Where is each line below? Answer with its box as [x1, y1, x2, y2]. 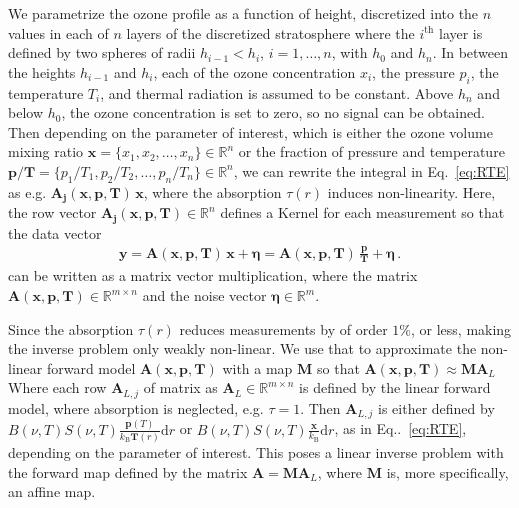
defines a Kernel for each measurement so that [220, 202, 505, 223]
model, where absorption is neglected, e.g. [8, 397, 264, 418]
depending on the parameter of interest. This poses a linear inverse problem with [8, 441, 504, 462]
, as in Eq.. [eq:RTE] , [334, 418, 467, 439]
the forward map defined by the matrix [8, 461, 248, 482]
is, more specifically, [386, 461, 509, 482]
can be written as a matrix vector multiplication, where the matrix [8, 265, 418, 286]
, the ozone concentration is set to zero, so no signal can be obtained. [61, 102, 485, 123]
